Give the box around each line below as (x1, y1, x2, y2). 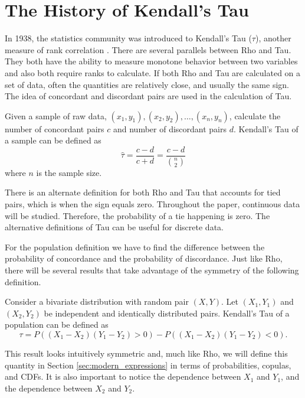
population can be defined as (5, 318, 109, 331)
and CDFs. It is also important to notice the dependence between (5, 370, 241, 383)
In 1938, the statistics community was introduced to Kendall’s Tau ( (5, 32, 252, 44)
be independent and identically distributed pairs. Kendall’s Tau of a (44, 306, 290, 319)
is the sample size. (36, 166, 102, 178)
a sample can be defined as (5, 134, 101, 146)
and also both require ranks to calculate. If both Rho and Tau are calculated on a (5, 66, 301, 79)
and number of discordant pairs (113, 122, 227, 135)
